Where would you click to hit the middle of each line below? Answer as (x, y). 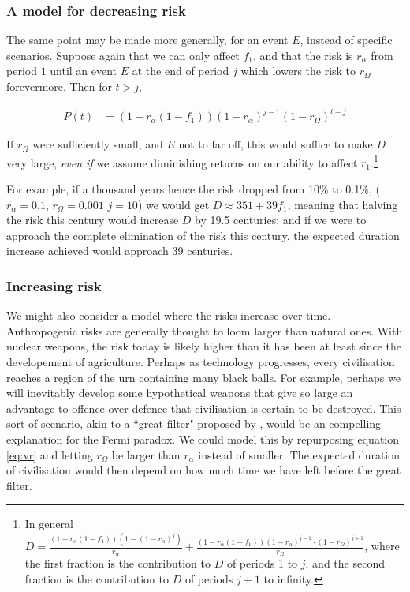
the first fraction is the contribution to (117, 563)
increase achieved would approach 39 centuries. (120, 251)
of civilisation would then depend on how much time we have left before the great (204, 470)
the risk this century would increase (93, 220)
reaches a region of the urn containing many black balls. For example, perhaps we (203, 377)
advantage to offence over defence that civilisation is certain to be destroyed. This (204, 408)
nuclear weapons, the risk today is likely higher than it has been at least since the (204, 346)
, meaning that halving (343, 204)
